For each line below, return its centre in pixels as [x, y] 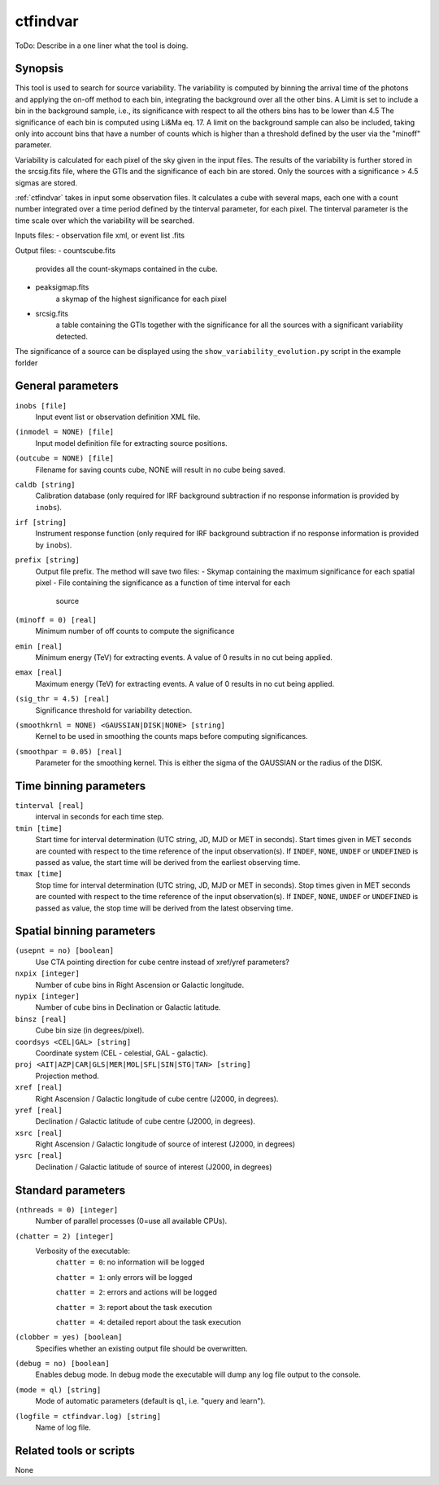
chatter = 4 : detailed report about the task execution [148, 1321]
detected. [72, 336]
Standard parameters [70, 1190]
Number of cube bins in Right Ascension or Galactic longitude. [140, 985]
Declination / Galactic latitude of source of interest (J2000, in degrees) [154, 1167]
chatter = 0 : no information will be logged [130, 1262]
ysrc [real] [39, 1156]
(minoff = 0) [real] [56, 620]
